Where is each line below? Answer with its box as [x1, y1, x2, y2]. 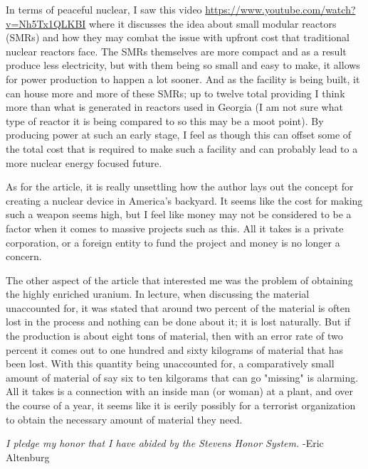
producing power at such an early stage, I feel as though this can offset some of [6, 127, 352, 142]
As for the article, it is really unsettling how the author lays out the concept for [6, 179, 354, 194]
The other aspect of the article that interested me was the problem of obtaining [6, 272, 353, 287]
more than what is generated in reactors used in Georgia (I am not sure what [6, 99, 343, 114]
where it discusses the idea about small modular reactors [89, 16, 337, 31]
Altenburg [6, 449, 50, 464]
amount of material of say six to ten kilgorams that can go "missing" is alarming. [6, 370, 359, 384]
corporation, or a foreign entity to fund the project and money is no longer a [6, 234, 340, 249]
